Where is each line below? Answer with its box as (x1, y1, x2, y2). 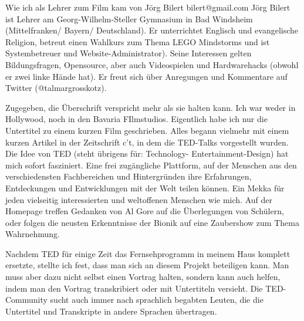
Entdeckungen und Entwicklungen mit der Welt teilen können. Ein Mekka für (5, 181, 285, 194)
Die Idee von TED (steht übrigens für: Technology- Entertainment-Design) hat (5, 147, 289, 160)
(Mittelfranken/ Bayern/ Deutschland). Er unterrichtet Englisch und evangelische (5, 24, 299, 36)
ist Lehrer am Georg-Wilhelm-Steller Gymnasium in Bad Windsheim (5, 12, 253, 25)
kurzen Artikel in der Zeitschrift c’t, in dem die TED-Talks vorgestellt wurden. (5, 136, 289, 148)
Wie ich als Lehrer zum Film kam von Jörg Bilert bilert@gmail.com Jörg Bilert (5, 1, 291, 13)
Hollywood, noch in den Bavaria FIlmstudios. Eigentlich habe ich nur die (5, 113, 268, 125)
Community (5, 293, 48, 306)
